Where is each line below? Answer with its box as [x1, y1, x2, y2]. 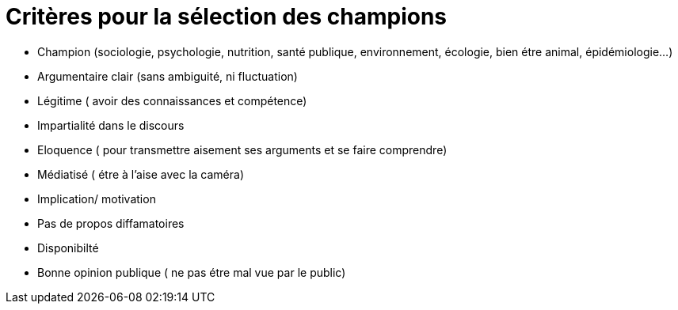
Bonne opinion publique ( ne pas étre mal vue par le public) [37, 265, 346, 279]
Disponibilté [37, 240, 99, 255]
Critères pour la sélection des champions [6, 3, 448, 30]
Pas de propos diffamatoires [37, 216, 185, 230]
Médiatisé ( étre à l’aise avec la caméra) [37, 167, 245, 181]
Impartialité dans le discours [37, 118, 185, 132]
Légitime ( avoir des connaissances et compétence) [37, 93, 307, 108]
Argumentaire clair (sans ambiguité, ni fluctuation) [37, 69, 298, 83]
